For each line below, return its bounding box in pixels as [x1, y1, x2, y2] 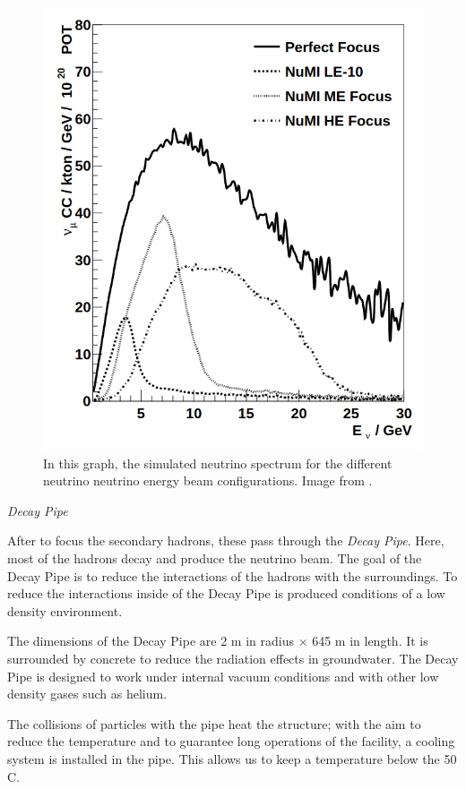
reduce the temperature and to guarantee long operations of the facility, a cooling [7, 732, 455, 750]
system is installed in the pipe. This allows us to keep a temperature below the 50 [7, 750, 457, 768]
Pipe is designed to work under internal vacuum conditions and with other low [7, 666, 439, 685]
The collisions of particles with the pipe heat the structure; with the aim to [7, 714, 421, 733]
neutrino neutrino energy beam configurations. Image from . [43, 471, 373, 490]
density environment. [7, 601, 123, 620]
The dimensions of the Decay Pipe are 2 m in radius [7, 631, 294, 650]
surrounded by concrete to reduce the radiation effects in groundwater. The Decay [7, 649, 459, 668]
